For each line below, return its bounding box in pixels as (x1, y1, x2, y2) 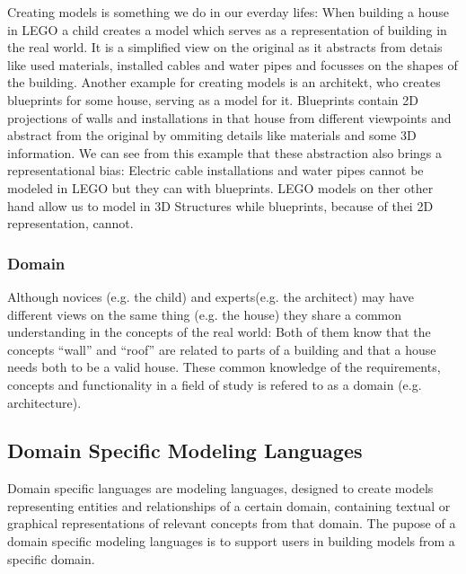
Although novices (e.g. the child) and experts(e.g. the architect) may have (7, 287, 414, 305)
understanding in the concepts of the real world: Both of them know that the (7, 322, 431, 341)
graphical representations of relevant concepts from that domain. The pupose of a (7, 514, 456, 533)
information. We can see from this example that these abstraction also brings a (7, 143, 442, 162)
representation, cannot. (7, 214, 134, 233)
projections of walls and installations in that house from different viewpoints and (7, 108, 452, 127)
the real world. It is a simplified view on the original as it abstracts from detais (7, 38, 443, 57)
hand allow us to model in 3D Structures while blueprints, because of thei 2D (7, 196, 434, 215)
